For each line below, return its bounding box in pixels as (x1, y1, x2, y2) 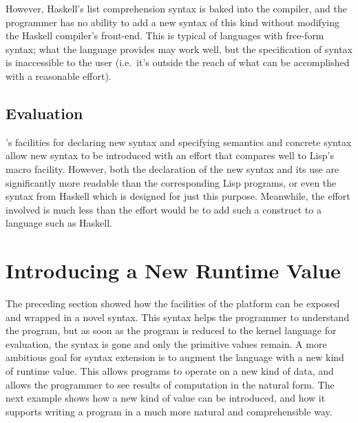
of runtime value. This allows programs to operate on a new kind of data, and (6, 364, 334, 378)
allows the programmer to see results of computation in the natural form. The (6, 377, 335, 391)
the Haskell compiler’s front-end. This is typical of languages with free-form (6, 28, 324, 43)
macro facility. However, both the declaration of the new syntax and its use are (6, 161, 339, 176)
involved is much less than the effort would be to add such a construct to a (6, 202, 322, 216)
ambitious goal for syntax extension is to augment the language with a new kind (6, 350, 344, 364)
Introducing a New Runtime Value (6, 256, 341, 285)
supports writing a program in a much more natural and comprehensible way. (6, 404, 333, 418)
